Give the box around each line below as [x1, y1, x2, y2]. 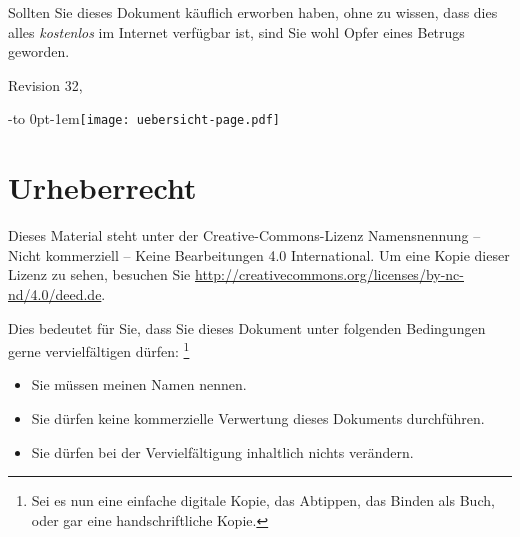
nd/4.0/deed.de [8, 283, 102, 304]
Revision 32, [8, 74, 83, 95]
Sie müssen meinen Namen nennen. [31, 374, 247, 395]
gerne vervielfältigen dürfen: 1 [8, 338, 190, 361]
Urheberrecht [8, 167, 197, 208]
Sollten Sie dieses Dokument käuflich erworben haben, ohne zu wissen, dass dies [8, 2, 498, 22]
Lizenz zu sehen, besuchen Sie [8, 264, 191, 285]
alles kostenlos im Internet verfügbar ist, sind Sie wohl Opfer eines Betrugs [8, 21, 465, 42]
